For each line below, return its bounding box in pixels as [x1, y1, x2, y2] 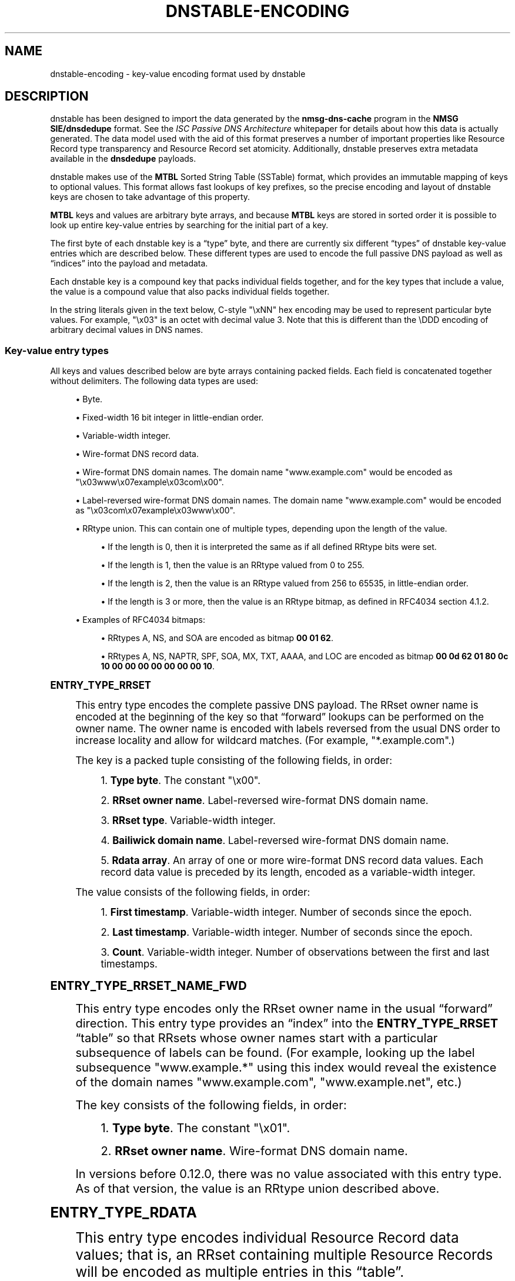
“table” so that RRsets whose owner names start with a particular [75, 1030, 438, 1046]
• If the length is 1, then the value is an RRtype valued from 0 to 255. [101, 560, 364, 571]
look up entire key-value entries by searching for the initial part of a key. [50, 220, 329, 231]
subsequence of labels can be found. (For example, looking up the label [75, 1045, 475, 1060]
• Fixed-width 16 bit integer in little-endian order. [75, 412, 264, 423]
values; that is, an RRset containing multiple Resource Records [75, 1246, 493, 1264]
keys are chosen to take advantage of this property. [50, 192, 250, 202]
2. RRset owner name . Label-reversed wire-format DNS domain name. [101, 795, 429, 807]
